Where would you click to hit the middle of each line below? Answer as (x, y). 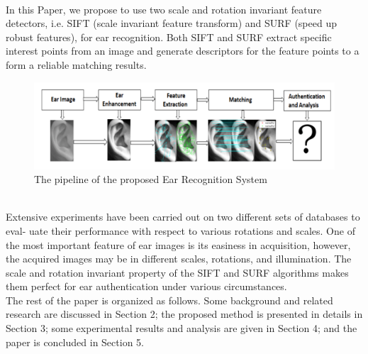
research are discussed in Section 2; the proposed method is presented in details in (184, 314)
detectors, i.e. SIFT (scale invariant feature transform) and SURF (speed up (171, 23)
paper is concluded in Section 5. (75, 342)
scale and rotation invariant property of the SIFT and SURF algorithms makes (177, 272)
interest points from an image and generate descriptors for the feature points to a (183, 51)
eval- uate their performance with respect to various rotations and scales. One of (180, 230)
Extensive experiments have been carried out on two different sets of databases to (183, 217)
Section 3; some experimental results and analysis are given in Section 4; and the (182, 328)
